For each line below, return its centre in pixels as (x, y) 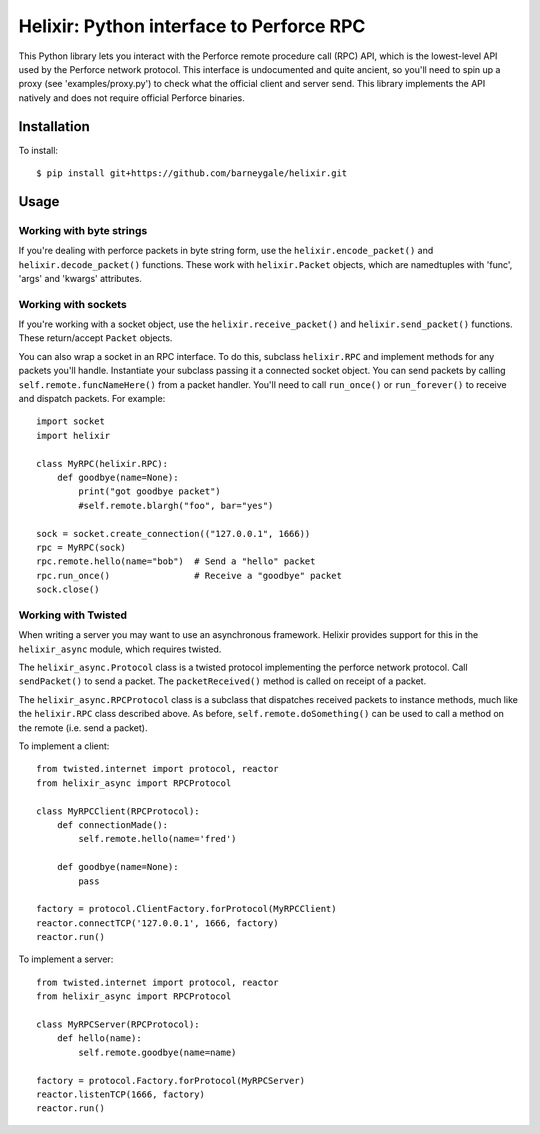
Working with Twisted (73, 615)
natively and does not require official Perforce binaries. (131, 97)
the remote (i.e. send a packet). (83, 727)
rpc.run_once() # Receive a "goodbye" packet (189, 575)
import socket (70, 421)
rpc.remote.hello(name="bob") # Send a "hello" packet (176, 561)
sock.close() (68, 589)
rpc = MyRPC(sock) (81, 547)
